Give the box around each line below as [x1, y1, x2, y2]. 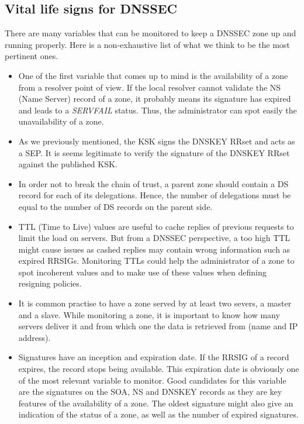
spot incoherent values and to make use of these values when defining [18, 266, 267, 278]
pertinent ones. [5, 50, 58, 62]
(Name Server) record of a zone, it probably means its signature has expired [18, 92, 291, 105]
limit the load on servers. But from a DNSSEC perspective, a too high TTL [18, 232, 291, 244]
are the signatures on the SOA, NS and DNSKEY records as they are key [18, 385, 282, 398]
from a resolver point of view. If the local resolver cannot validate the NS [18, 81, 281, 93]
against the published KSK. [18, 158, 118, 170]
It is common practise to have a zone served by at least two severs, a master [18, 297, 292, 309]
